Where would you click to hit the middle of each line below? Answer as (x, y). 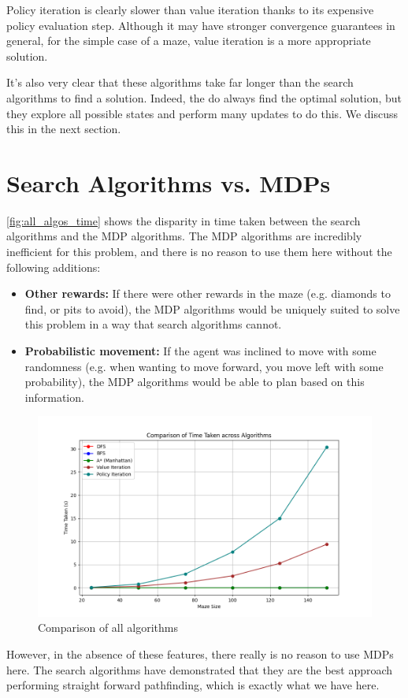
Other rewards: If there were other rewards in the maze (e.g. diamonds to (208, 293)
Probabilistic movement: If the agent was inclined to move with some (200, 351)
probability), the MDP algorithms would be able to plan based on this (195, 382)
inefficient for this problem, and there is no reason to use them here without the (199, 252)
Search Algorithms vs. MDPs (169, 182)
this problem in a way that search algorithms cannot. (153, 324)
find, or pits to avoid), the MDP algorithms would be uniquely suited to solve (212, 308)
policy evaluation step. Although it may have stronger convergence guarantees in (201, 25)
